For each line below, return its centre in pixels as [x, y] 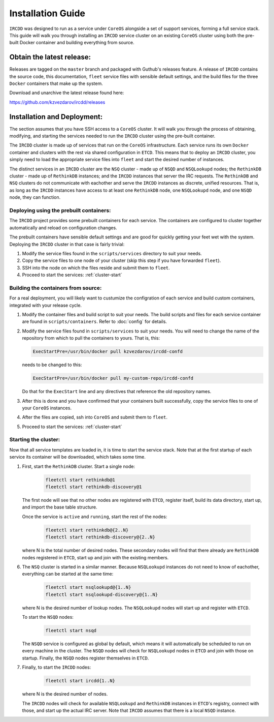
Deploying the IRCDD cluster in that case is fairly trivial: [67, 244]
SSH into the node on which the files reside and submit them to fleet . [96, 267]
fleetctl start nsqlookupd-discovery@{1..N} [102, 594]
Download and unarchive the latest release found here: [67, 93]
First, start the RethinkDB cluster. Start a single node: [79, 466]
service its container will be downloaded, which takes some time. [77, 457]
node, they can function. [35, 197]
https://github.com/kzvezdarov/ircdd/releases [57, 102]
